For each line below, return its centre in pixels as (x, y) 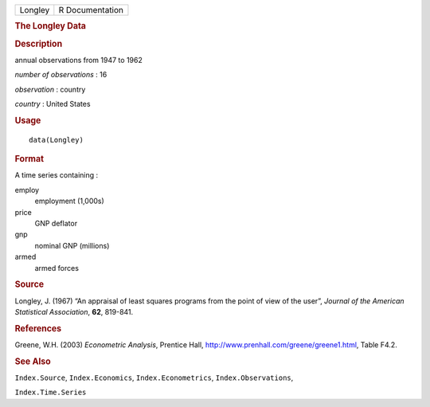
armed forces (57, 268)
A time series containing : (57, 175)
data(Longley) (56, 140)
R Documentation (91, 10)
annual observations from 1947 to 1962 (78, 60)
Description (39, 44)
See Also (33, 361)
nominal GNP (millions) (72, 245)
